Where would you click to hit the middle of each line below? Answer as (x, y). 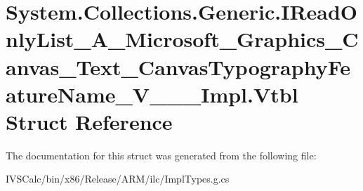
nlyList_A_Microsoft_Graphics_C (182, 39)
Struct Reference (89, 121)
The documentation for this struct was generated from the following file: (161, 155)
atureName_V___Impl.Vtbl (152, 94)
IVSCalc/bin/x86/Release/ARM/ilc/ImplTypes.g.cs (118, 179)
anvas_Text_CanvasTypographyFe (178, 66)
